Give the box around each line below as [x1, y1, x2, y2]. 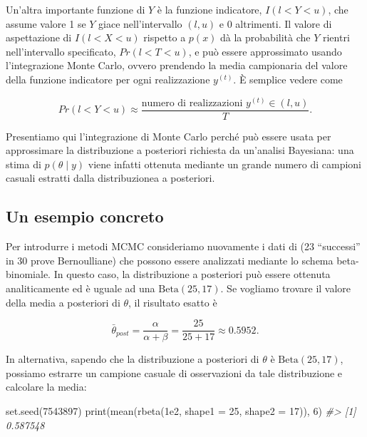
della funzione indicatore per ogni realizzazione [6, 71, 210, 86]
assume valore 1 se [6, 16, 86, 31]
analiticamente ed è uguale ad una [6, 281, 155, 295]
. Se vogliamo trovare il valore [220, 281, 351, 295]
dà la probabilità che [220, 30, 311, 45]
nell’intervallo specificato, [6, 43, 116, 58]
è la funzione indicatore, [157, 2, 262, 16]
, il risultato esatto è [128, 294, 217, 309]
